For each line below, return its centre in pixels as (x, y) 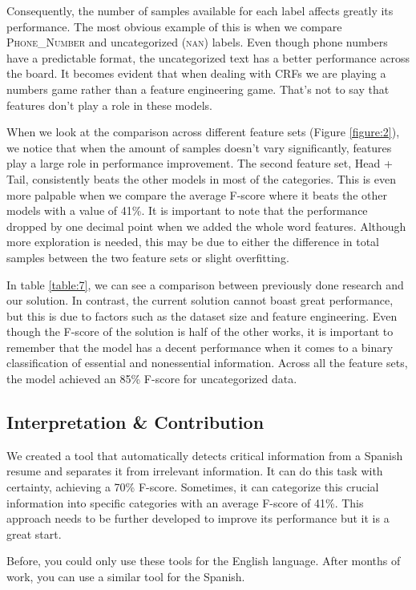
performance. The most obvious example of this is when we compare (174, 26)
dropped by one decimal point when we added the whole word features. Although (206, 226)
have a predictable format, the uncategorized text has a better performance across (208, 57)
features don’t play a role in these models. (109, 105)
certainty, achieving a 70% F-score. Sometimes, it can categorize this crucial (193, 487)
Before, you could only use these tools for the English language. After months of (204, 561)
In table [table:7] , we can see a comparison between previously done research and (205, 284)
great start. (34, 533)
